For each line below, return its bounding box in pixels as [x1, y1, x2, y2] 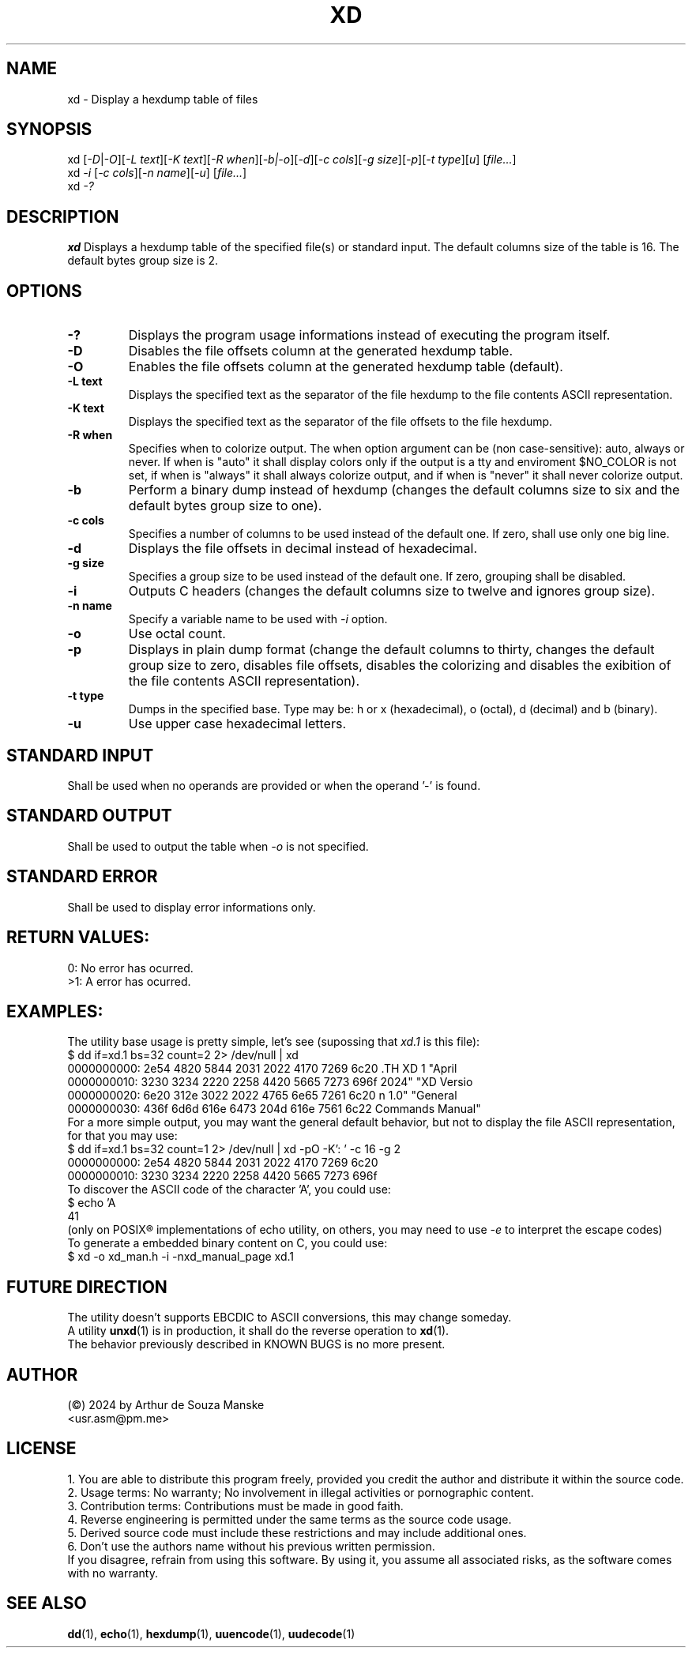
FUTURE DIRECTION [6, 1276, 167, 1297]
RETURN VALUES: [6, 927, 150, 948]
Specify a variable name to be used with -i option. [128, 612, 388, 626]
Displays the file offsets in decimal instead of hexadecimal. [128, 540, 478, 557]
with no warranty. [67, 1566, 158, 1580]
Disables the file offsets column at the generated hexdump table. [128, 343, 513, 359]
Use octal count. [128, 626, 226, 642]
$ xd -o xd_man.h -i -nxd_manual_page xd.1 [67, 1250, 295, 1264]
